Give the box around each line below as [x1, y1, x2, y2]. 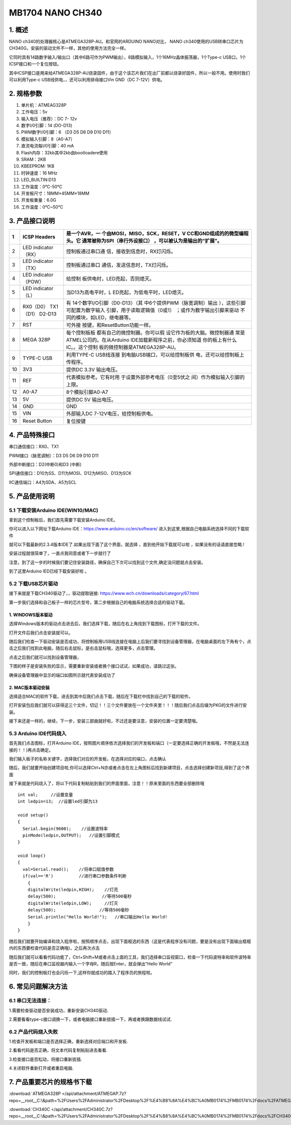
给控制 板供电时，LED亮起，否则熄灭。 [66, 275, 155, 282]
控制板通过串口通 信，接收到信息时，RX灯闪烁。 [66, 248, 177, 255]
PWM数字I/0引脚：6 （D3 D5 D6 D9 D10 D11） [21, 129, 114, 135]
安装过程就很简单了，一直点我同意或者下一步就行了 [9, 551, 111, 556]
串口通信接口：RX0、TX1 [9, 444, 59, 450]
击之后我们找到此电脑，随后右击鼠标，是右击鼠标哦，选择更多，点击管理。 [9, 645, 158, 651]
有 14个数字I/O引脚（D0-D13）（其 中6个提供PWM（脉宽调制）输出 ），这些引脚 [66, 299, 246, 306]
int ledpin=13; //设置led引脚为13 [17, 799, 98, 804]
